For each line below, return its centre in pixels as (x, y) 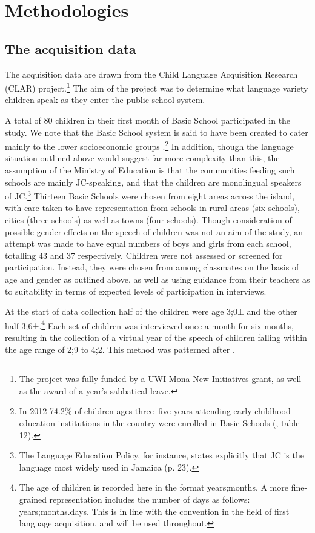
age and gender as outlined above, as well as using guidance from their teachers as (157, 279)
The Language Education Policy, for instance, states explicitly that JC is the (161, 455)
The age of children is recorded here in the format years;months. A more (154, 487)
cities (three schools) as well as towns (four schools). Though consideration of (148, 220)
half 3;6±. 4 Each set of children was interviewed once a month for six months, (150, 324)
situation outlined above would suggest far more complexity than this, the (142, 158)
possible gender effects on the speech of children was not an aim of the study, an (154, 231)
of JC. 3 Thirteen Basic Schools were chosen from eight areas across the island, (150, 195)
